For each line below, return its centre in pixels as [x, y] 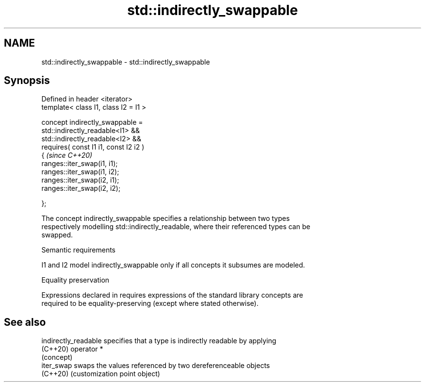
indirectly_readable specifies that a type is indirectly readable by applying [159, 341]
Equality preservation [75, 280]
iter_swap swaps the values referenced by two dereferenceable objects [156, 366]
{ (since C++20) [67, 155]
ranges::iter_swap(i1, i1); [80, 164]
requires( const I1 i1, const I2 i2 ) [93, 147]
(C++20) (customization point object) [101, 374]
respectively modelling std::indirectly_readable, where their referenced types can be [176, 227]
